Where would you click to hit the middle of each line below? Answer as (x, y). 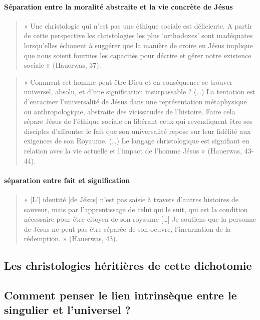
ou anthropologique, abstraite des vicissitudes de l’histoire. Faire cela (129, 111)
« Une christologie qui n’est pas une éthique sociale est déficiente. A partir (138, 25)
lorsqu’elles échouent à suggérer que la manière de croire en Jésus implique (138, 45)
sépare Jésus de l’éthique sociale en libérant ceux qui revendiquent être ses (138, 121)
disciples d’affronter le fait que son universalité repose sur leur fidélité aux (137, 131)
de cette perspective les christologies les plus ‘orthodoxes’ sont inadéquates (138, 35)
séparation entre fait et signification (67, 180)
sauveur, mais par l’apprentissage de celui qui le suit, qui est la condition (136, 209)
